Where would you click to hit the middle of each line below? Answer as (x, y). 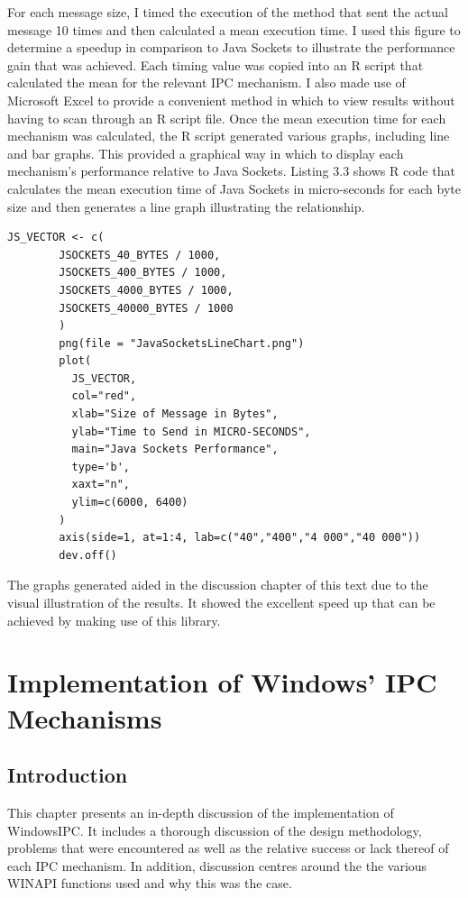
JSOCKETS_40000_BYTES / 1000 (146, 308)
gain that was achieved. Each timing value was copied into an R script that (216, 64)
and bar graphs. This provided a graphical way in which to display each (206, 153)
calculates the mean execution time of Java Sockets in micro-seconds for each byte (234, 188)
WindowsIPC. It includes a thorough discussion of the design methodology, (215, 830)
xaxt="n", (101, 485)
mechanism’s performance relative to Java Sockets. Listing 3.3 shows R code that (231, 171)
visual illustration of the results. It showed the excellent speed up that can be (221, 602)
